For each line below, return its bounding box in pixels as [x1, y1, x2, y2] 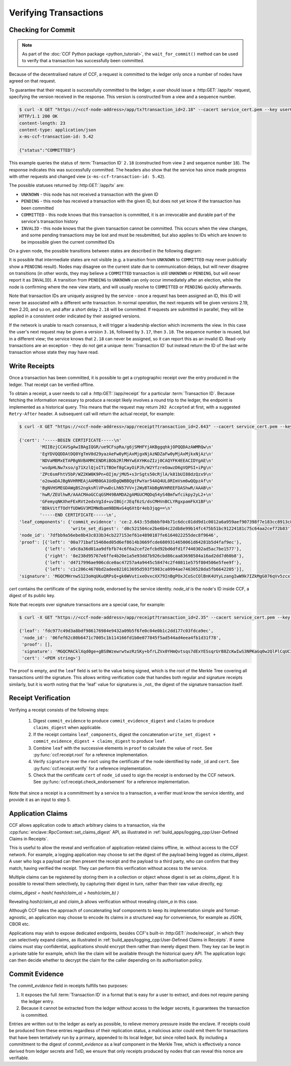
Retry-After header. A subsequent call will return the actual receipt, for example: [9, 411, 175, 417]
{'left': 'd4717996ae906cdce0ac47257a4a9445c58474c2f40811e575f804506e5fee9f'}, [44, 560, 242, 566]
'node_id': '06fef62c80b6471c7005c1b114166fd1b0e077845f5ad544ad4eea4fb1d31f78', [22, 635, 222, 640]
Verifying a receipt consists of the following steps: [9, 707, 109, 713]
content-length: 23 [19, 120, 65, 126]
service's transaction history [21, 218, 78, 224]
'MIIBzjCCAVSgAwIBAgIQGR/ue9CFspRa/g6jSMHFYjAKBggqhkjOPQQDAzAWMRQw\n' [39, 444, 214, 450]
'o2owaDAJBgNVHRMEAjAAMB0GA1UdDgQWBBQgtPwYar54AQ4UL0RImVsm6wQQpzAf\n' [39, 478, 214, 484]
